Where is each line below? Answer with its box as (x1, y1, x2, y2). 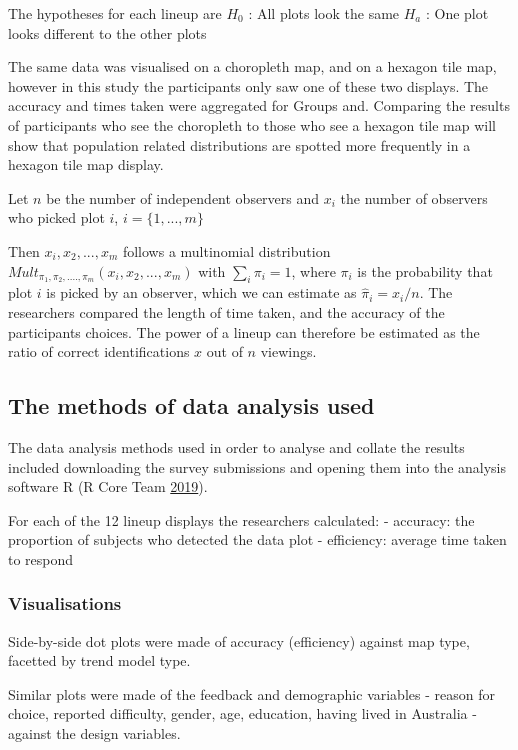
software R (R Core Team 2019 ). (8, 476, 208, 497)
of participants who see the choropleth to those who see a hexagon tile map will (8, 114, 497, 135)
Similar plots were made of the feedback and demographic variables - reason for (8, 683, 495, 704)
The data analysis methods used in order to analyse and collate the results (8, 436, 465, 457)
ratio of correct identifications (8, 341, 190, 362)
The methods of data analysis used (8, 390, 375, 421)
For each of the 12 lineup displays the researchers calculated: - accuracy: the (8, 509, 475, 530)
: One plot (425, 3, 489, 23)
